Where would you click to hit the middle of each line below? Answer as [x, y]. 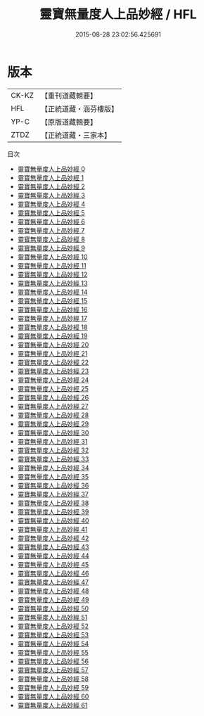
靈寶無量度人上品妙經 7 [51, 230]
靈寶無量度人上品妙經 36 [53, 485]
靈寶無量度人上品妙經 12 [52, 274]
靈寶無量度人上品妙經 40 [53, 520]
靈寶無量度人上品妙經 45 [53, 564]
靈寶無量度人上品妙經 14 [52, 292]
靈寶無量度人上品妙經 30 [53, 433]
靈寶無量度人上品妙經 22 [53, 362]
